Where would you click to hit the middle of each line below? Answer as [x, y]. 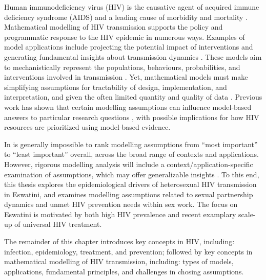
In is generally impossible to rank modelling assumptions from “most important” [131, 144]
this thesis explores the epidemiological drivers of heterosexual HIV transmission [130, 184]
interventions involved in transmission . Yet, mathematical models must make [126, 77]
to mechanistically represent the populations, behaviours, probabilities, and [122, 67]
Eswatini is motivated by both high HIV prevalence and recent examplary [120, 214]
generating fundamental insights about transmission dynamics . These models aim [133, 56]
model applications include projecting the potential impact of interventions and [129, 47]
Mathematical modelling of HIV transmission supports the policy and [114, 27]
